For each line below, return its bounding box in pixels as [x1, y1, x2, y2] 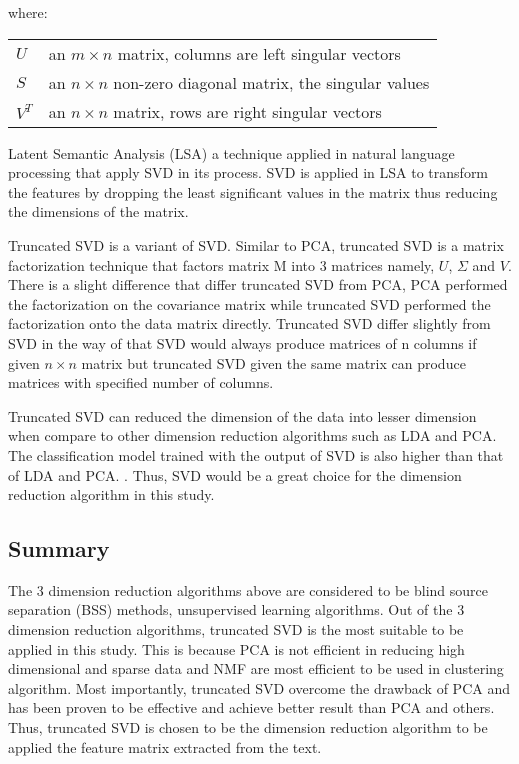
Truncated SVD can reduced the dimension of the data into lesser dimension [8, 405, 477, 426]
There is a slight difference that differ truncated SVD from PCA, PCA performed [8, 274, 508, 295]
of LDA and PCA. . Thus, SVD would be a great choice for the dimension [8, 464, 462, 485]
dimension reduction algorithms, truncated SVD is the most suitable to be [8, 619, 464, 640]
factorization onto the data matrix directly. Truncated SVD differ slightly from [8, 313, 491, 334]
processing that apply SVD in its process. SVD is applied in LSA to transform [8, 162, 489, 183]
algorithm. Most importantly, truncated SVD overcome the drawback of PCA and [8, 677, 510, 698]
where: [8, 2, 48, 22]
